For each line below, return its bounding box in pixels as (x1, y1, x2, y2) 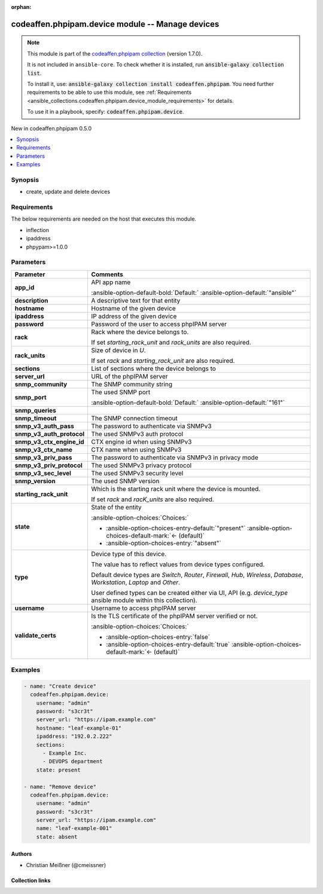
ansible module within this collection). (91, 596, 197, 604)
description (14, 296, 48, 304)
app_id (14, 283, 35, 291)
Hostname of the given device (91, 304, 176, 312)
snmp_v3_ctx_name (14, 446, 73, 454)
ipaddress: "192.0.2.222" (36, 733, 112, 740)
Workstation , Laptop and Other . (91, 578, 181, 586)
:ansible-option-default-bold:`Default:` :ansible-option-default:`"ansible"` (91, 288, 297, 297)
